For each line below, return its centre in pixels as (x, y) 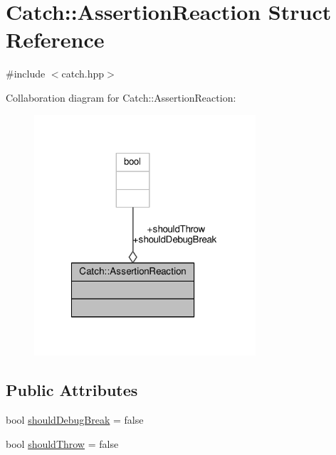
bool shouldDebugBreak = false (75, 420)
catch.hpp (83, 74)
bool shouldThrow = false (62, 443)
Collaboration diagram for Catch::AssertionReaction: (121, 97)
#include (26, 74)
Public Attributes (72, 390)
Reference (55, 39)
